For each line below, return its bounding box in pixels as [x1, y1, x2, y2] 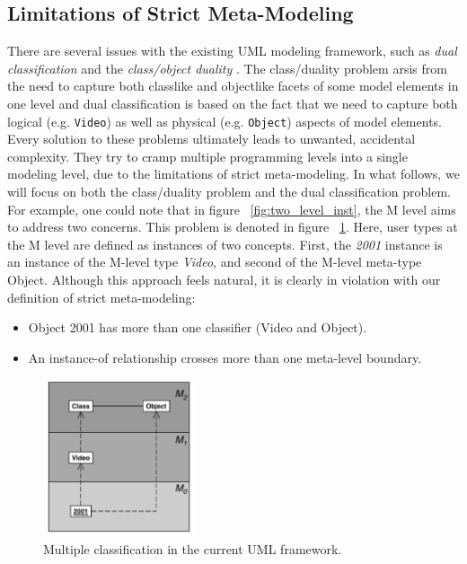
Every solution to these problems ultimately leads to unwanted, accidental [7, 129, 416, 148]
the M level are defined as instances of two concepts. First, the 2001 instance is [7, 234, 443, 253]
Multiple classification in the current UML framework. [43, 539, 342, 558]
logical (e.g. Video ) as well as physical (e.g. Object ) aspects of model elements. [7, 111, 442, 130]
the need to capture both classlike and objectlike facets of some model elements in [7, 76, 459, 95]
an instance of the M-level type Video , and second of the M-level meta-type [7, 252, 422, 271]
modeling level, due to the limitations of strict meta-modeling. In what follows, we [7, 164, 460, 183]
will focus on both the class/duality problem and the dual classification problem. [7, 182, 452, 201]
